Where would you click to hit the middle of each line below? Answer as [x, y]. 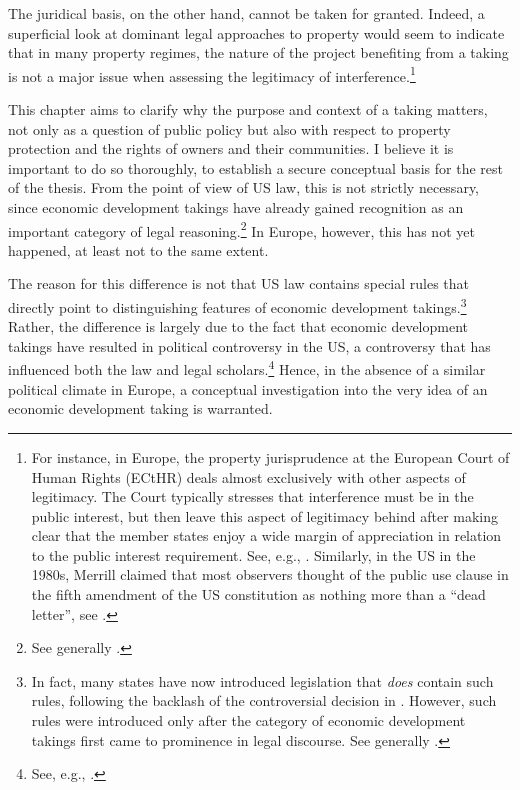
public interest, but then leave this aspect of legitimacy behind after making [265, 515]
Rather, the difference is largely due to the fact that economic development [238, 326]
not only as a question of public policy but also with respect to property [229, 128]
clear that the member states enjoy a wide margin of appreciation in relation [266, 535]
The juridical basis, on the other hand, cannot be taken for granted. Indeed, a [246, 13]
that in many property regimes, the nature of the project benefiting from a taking [258, 52]
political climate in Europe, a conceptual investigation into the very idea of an [248, 388]
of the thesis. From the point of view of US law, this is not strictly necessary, [244, 187]
